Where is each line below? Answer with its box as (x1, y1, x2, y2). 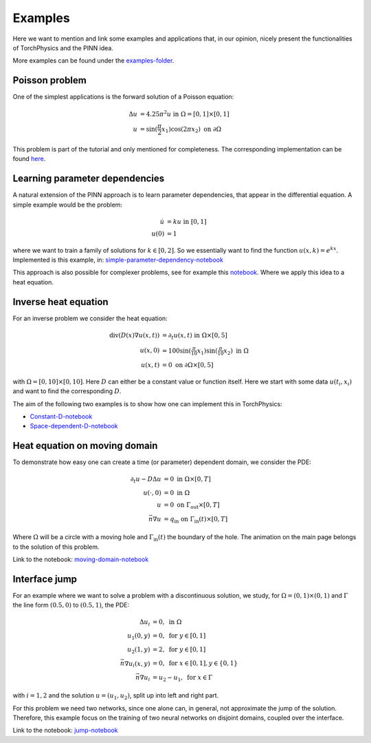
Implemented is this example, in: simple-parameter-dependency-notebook (12, 255, 223, 264)
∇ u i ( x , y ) (124, 660, 150, 669)
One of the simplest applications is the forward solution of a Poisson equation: (12, 93, 234, 101)
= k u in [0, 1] (166, 218, 207, 225)
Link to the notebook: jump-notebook (12, 726, 118, 735)
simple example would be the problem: (12, 200, 123, 209)
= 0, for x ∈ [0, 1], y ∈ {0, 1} (152, 660, 238, 667)
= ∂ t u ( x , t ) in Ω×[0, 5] (161, 331, 228, 341)
